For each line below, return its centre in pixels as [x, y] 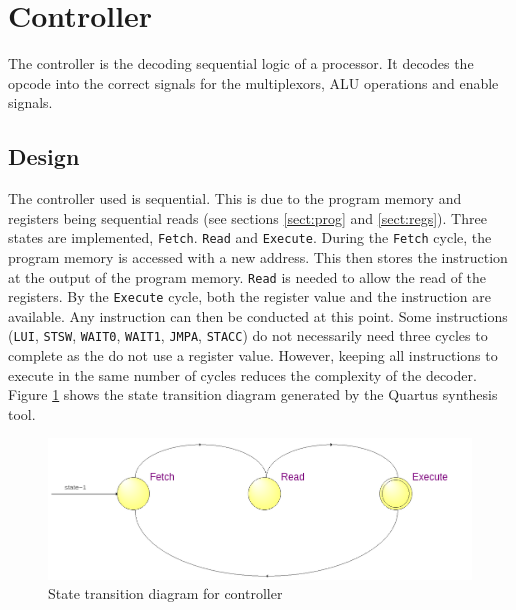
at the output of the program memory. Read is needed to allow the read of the [247, 276]
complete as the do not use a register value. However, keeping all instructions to [253, 355]
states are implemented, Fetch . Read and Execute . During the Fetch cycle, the [250, 237]
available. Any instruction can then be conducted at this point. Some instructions [258, 315]
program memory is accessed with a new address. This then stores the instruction [258, 256]
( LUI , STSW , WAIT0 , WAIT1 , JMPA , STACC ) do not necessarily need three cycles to [248, 335]
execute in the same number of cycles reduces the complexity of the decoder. [242, 374]
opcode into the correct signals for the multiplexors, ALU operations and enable [253, 82]
